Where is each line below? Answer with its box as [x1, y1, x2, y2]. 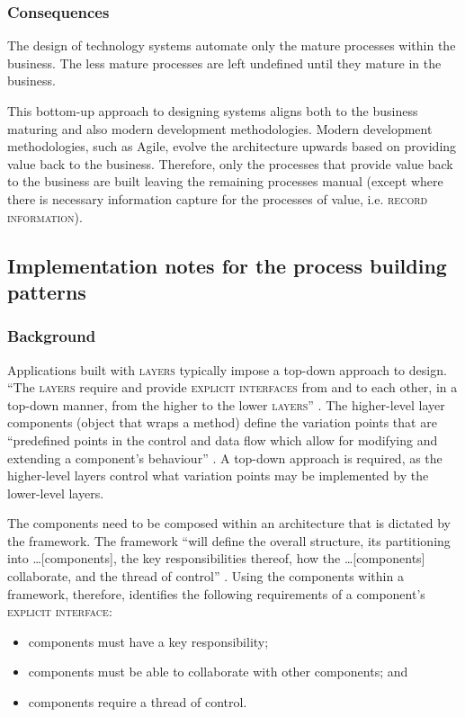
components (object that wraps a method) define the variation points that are [7, 413, 437, 432]
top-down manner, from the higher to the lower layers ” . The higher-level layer [7, 395, 445, 414]
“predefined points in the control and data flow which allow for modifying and [7, 430, 438, 449]
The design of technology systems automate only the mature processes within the [7, 36, 456, 55]
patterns [7, 277, 86, 305]
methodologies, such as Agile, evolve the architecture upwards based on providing [7, 137, 457, 156]
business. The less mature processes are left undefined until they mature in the [7, 53, 442, 72]
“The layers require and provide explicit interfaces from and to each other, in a [7, 378, 458, 397]
